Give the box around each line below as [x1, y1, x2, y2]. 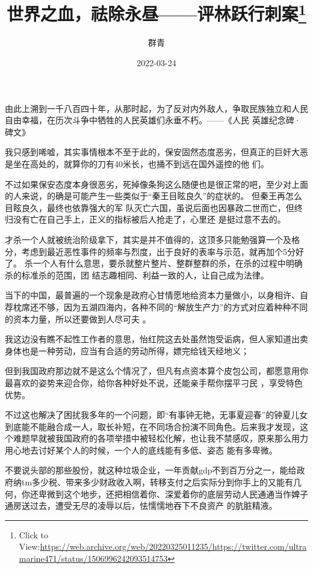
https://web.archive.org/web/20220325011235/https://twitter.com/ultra [40, 540, 307, 553]
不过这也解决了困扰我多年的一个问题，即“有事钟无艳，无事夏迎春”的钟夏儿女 [5, 408, 308, 421]
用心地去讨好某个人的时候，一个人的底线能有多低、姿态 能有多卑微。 [5, 443, 277, 456]
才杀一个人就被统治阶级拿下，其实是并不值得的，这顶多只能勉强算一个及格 [5, 233, 300, 245]
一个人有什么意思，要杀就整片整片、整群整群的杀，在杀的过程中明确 [33, 257, 303, 269]
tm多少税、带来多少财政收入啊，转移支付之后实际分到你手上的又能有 [21, 476, 294, 488]
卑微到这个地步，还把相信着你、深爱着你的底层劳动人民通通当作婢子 [38, 487, 308, 500]
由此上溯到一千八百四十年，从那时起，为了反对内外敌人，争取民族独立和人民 [5, 102, 308, 114]
